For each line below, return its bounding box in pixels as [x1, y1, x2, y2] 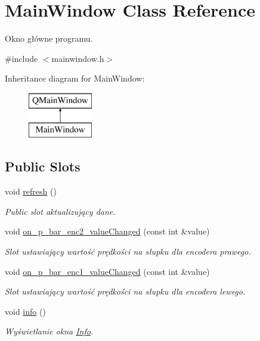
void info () [5, 305, 46, 317]
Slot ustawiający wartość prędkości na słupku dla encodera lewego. [5, 285, 246, 298]
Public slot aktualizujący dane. [5, 205, 116, 217]
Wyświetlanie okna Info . [5, 325, 94, 337]
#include [5, 52, 38, 64]
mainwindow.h [51, 52, 104, 64]
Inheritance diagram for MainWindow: [5, 72, 145, 85]
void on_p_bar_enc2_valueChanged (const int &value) [5, 225, 210, 237]
